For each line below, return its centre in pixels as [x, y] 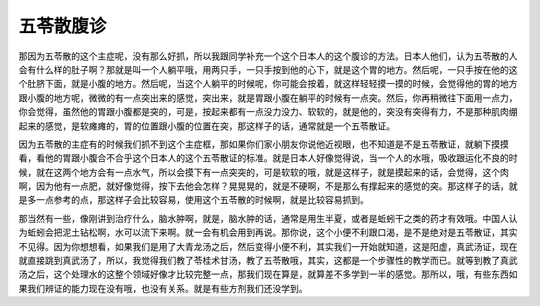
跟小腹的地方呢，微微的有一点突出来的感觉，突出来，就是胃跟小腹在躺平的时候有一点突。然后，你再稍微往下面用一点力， [268, 97]
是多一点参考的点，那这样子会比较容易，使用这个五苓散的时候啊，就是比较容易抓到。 [193, 200]
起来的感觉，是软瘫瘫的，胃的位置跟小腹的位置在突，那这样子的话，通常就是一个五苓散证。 [206, 126]
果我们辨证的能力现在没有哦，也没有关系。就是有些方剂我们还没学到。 [163, 288]
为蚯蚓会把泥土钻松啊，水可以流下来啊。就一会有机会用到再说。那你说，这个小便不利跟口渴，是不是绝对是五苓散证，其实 [268, 232]
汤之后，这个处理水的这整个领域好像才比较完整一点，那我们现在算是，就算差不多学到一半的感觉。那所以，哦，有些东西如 [268, 274]
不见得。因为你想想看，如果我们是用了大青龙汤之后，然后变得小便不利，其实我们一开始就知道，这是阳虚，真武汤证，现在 [268, 246]
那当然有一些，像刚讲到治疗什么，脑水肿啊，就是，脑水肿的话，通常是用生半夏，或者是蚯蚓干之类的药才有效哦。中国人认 [268, 218]
